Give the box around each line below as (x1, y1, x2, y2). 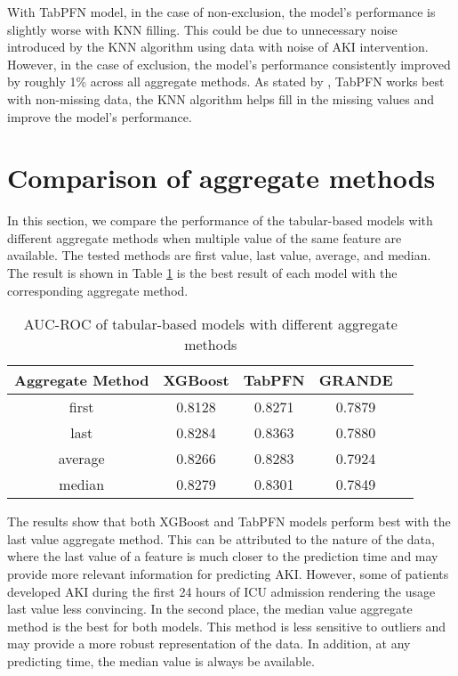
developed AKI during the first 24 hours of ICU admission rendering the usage (7, 582, 436, 600)
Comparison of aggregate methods (7, 159, 436, 196)
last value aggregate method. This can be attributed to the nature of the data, (7, 529, 435, 548)
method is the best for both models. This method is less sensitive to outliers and (7, 616, 446, 635)
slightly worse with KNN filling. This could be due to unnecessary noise (7, 20, 398, 38)
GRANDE (318, 370, 393, 391)
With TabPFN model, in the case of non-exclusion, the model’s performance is (7, 3, 436, 20)
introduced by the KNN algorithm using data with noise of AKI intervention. (7, 37, 429, 56)
